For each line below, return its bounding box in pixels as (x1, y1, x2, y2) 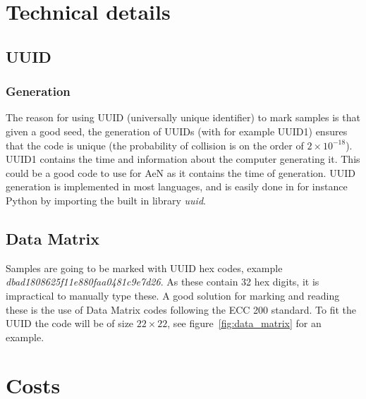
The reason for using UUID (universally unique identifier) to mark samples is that (6, 110, 360, 125)
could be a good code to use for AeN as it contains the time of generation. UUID (6, 165, 355, 180)
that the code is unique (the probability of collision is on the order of (6, 137, 304, 152)
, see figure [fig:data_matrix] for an (167, 316, 322, 331)
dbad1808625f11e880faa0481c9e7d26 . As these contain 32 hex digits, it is (6, 274, 319, 289)
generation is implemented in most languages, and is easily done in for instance (6, 179, 348, 194)
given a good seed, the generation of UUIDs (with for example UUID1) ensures (6, 123, 348, 138)
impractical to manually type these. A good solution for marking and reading (6, 288, 340, 302)
